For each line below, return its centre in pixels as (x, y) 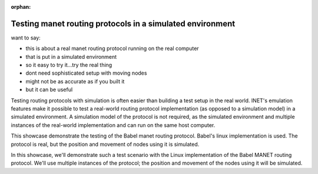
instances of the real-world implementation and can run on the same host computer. (113, 125)
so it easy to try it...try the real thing (69, 65)
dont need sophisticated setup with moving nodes (86, 73)
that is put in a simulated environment (71, 56)
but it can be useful (49, 90)
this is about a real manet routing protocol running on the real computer (112, 48)
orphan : (21, 7)
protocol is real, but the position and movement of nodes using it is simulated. (105, 144)
